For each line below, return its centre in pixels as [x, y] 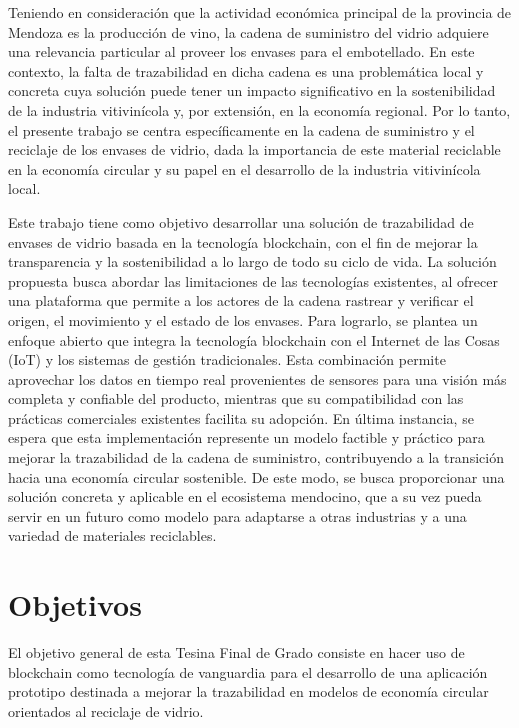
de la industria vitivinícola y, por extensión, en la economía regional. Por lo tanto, [259, 109]
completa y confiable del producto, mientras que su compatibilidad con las [236, 398]
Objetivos [75, 604]
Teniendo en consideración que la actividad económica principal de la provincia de [260, 12]
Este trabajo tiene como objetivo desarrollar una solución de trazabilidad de [241, 221]
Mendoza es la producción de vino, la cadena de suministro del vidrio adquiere [248, 31]
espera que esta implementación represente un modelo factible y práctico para [246, 437]
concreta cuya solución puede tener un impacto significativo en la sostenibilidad [252, 90]
